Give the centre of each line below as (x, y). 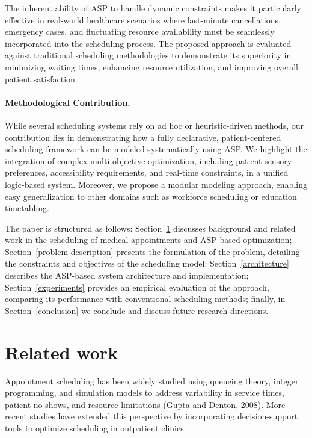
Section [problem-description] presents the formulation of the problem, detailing (152, 251)
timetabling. (27, 208)
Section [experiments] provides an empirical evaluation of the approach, (137, 287)
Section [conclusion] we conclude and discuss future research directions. (137, 310)
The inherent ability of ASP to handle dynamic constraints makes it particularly (153, 8)
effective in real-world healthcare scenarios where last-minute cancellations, (143, 20)
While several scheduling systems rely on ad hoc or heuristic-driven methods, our (154, 125)
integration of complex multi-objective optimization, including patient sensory (148, 160)
